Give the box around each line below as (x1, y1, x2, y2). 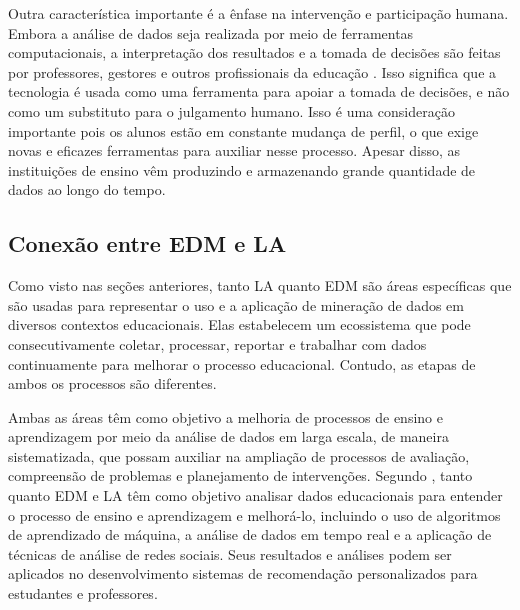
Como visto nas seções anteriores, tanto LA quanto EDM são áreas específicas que (8, 275, 512, 296)
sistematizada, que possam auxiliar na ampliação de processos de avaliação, (8, 445, 470, 466)
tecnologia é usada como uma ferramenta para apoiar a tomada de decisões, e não (8, 81, 510, 102)
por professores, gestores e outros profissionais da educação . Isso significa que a (8, 61, 497, 82)
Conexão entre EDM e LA (8, 228, 287, 259)
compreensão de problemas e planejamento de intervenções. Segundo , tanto (8, 465, 473, 486)
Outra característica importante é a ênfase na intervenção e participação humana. (8, 3, 509, 23)
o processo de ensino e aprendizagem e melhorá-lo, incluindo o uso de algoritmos (8, 504, 501, 525)
